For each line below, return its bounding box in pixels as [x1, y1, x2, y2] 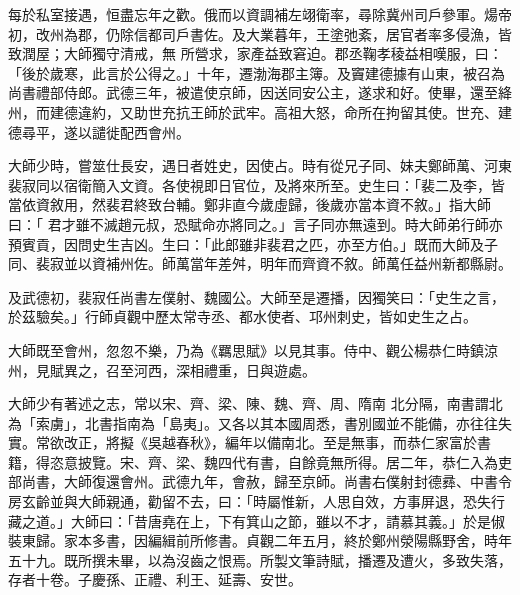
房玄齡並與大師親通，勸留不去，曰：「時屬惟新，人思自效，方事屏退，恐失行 [8, 491, 505, 512]
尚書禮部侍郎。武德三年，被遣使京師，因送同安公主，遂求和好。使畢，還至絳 [8, 82, 512, 103]
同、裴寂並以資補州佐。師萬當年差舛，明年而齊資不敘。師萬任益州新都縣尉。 [8, 253, 512, 274]
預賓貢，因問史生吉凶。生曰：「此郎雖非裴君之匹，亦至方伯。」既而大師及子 [8, 233, 498, 254]
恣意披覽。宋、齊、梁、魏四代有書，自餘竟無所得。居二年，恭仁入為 [49, 451, 498, 472]
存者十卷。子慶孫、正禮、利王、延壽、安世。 [8, 569, 302, 590]
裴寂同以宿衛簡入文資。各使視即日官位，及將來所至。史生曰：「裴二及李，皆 [8, 174, 505, 195]
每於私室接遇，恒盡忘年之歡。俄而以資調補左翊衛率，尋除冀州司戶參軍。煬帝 [8, 4, 512, 24]
